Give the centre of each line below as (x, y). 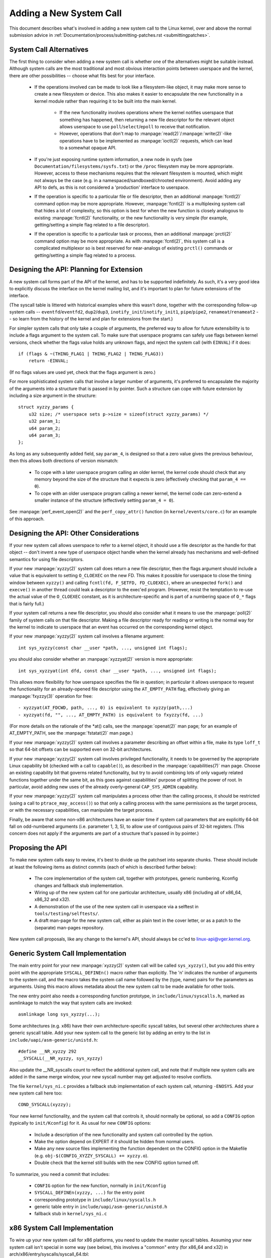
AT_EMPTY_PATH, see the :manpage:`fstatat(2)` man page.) (71, 733)
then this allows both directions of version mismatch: (64, 461)
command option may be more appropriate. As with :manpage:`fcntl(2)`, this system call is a (129, 241)
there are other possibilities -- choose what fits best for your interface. (82, 75)
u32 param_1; (44, 421)
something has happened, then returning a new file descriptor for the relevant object (147, 120)
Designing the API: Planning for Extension (76, 269)
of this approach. (27, 519)
